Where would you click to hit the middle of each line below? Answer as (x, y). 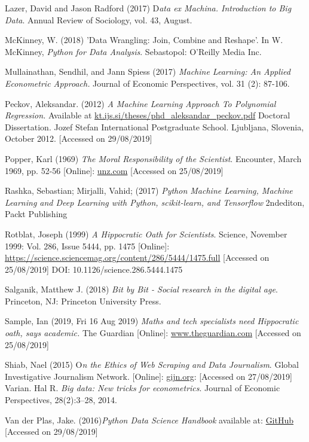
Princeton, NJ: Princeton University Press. (83, 301)
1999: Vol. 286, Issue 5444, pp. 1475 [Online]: (87, 246)
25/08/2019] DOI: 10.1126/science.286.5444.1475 (94, 269)
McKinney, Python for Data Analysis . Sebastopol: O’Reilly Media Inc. (133, 51)
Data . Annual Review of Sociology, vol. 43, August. (99, 19)
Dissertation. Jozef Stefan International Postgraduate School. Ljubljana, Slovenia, (154, 126)
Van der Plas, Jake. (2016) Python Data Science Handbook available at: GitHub (149, 420)
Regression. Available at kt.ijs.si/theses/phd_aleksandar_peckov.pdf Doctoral (148, 115)
